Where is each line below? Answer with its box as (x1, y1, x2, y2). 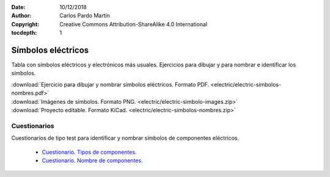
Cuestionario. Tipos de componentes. (42, 148, 137, 156)
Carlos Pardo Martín (59, 12, 110, 20)
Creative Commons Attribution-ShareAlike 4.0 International (59, 20, 208, 27)
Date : (11, 4, 26, 10)
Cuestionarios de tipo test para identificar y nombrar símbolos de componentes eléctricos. (11, 134, 240, 142)
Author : (11, 12, 32, 20)
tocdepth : (11, 29, 37, 37)
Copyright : (11, 20, 40, 27)
